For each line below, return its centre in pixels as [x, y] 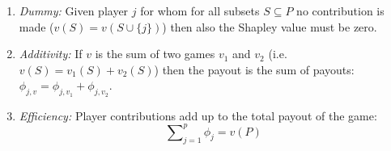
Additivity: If [51, 54]
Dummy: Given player [74, 10]
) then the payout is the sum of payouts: [254, 69]
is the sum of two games [155, 54]
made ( [36, 26]
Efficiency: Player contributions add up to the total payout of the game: [198, 115]
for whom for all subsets [200, 10]
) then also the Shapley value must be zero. [270, 26]
